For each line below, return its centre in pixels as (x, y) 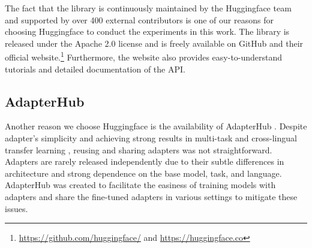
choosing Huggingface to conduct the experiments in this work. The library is (147, 31)
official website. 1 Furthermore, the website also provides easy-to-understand (144, 56)
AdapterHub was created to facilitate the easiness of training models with (140, 185)
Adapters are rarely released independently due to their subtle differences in (145, 161)
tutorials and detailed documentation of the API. (95, 69)
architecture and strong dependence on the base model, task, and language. (143, 173)
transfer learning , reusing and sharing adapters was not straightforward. (139, 149)
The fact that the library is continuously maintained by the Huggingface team (148, 8)
